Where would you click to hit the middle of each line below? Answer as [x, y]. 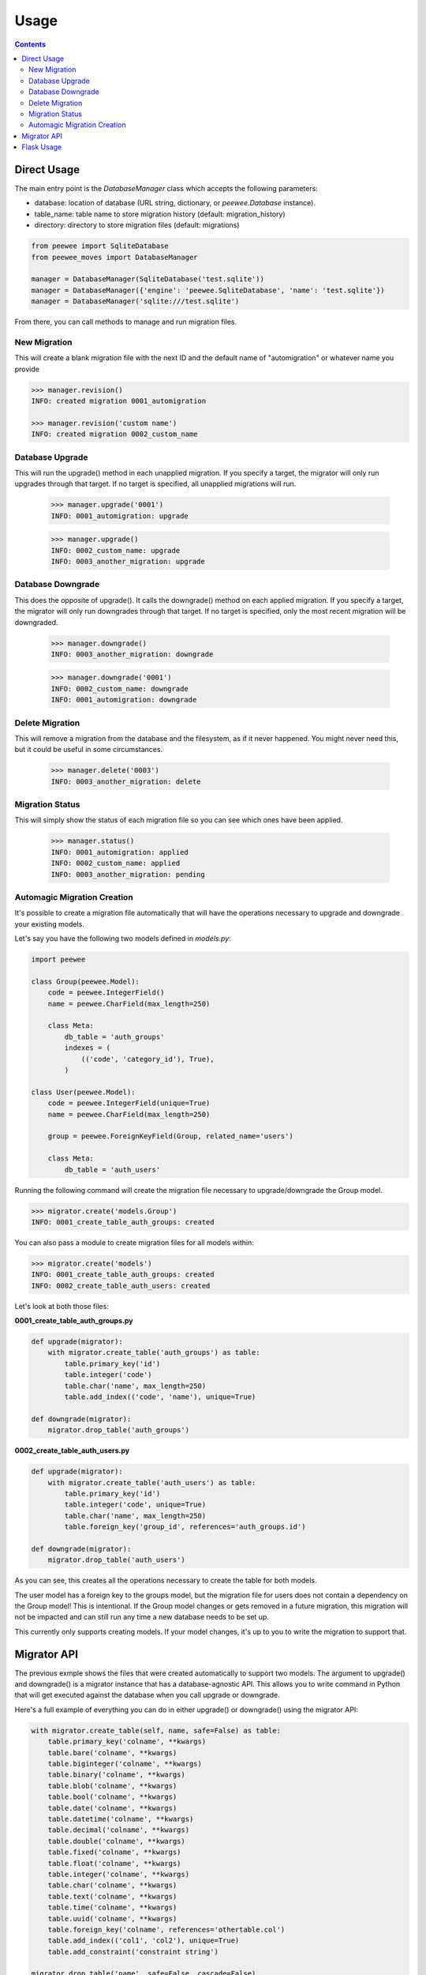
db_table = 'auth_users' [112, 1170]
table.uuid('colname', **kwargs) [112, 1919]
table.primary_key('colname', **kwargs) [127, 1742]
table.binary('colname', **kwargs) [116, 1775]
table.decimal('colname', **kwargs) [118, 1830]
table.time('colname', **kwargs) [112, 1907]
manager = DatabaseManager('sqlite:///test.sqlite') [135, 301]
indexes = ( [87, 1048]
